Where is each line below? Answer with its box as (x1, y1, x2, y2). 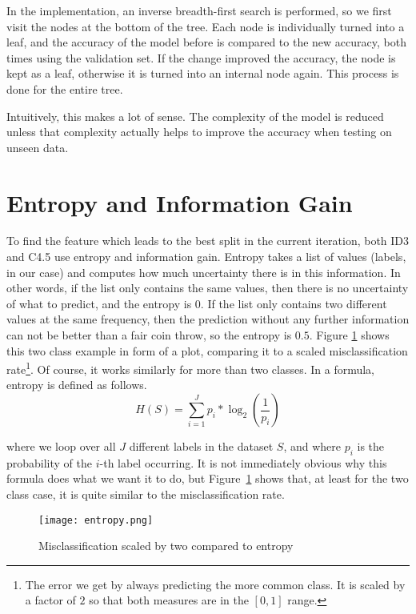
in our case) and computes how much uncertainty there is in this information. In (6, 263, 401, 280)
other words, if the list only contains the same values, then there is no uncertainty (6, 279, 409, 296)
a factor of (25, 592, 76, 608)
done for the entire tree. (6, 80, 123, 97)
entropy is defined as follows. (6, 376, 147, 393)
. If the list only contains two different (200, 295, 387, 311)
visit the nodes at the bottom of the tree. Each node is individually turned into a (6, 18, 405, 34)
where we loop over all (6, 438, 116, 455)
